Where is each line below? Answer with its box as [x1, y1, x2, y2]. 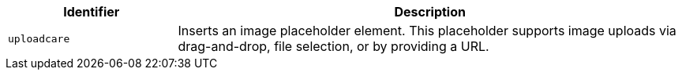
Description [394, 4, 466, 20]
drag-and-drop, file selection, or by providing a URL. [178, 38, 489, 54]
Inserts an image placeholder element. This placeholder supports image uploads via [178, 23, 676, 38]
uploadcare [8, 32, 70, 45]
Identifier [63, 4, 120, 20]
